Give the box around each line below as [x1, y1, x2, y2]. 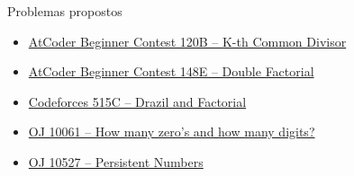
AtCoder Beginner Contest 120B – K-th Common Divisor [28, 31, 347, 50]
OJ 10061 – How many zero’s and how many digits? [28, 122, 315, 141]
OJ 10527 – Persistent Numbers [28, 152, 204, 171]
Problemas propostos [7, 2, 123, 20]
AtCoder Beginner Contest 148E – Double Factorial [28, 62, 314, 81]
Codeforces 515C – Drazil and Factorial [28, 92, 247, 110]
